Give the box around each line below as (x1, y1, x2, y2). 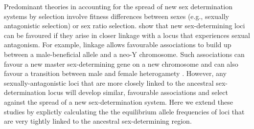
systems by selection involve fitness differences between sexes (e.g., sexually (4, 11, 229, 21)
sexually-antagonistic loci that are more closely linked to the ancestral (4, 77, 214, 88)
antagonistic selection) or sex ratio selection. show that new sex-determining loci (4, 20, 245, 31)
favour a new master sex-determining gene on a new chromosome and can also (4, 58, 238, 69)
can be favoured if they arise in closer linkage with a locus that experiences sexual (4, 30, 250, 40)
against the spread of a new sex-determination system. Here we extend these (4, 96, 233, 107)
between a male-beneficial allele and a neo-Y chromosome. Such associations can (4, 49, 245, 59)
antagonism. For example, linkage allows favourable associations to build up (4, 39, 231, 50)
